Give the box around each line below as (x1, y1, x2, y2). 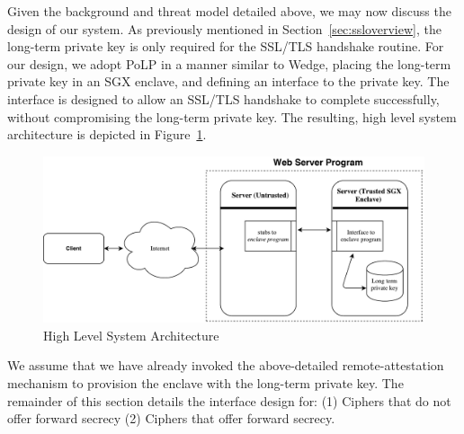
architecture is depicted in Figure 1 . (7, 125, 207, 144)
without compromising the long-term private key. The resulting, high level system (7, 107, 457, 126)
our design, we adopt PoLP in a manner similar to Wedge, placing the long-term (7, 54, 451, 73)
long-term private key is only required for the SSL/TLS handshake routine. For (7, 37, 444, 56)
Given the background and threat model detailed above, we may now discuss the (7, 2, 451, 20)
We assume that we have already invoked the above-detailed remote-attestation (7, 356, 444, 375)
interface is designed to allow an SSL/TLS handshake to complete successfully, (7, 89, 440, 108)
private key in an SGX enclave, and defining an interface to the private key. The (7, 72, 450, 91)
